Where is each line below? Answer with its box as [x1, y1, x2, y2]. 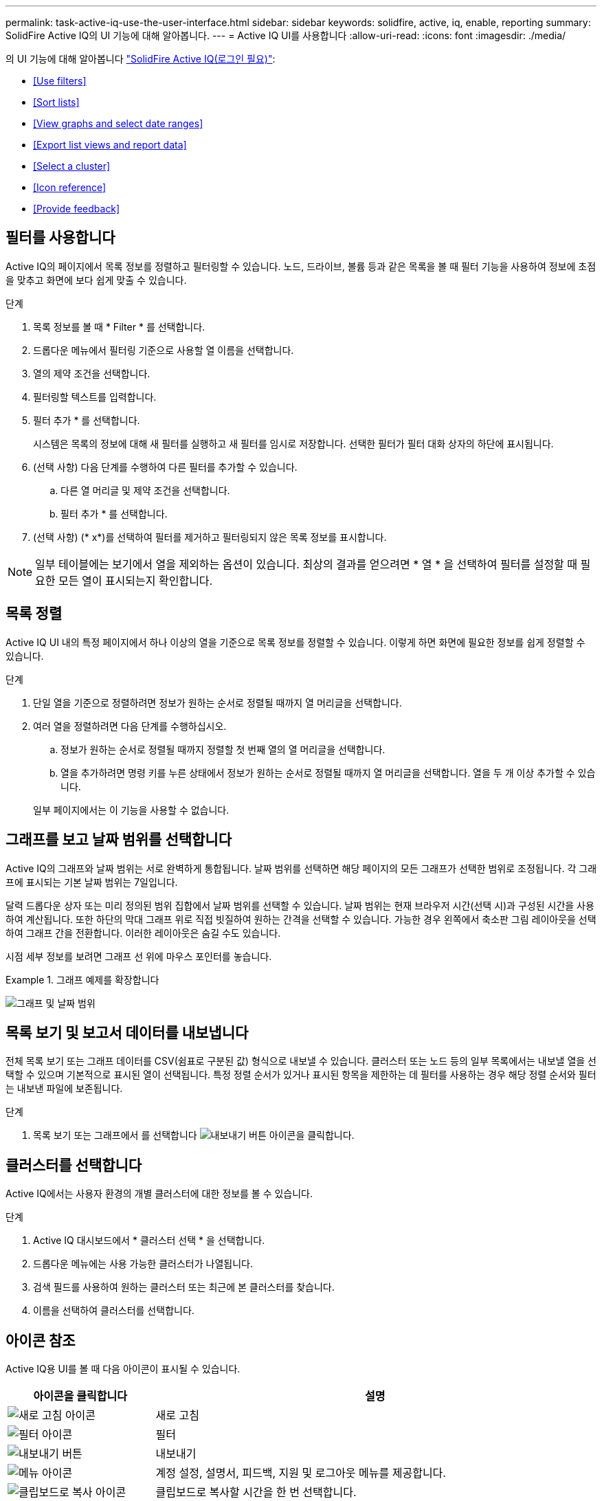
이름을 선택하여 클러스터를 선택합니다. [33, 1304, 194, 1317]
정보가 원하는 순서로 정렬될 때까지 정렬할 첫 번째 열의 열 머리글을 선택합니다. [60, 743, 386, 755]
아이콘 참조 [5, 1331, 76, 1349]
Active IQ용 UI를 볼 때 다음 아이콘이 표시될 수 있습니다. [5, 1363, 241, 1375]
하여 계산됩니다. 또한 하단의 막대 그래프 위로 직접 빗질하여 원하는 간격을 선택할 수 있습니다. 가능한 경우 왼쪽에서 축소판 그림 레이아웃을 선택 [5, 913, 597, 925]
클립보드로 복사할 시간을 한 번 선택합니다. [155, 1485, 357, 1500]
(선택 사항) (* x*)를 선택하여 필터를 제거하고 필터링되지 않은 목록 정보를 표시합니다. [33, 531, 387, 543]
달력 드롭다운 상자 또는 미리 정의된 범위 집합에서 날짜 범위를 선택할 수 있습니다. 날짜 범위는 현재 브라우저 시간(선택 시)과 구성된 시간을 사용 [5, 899, 594, 911]
